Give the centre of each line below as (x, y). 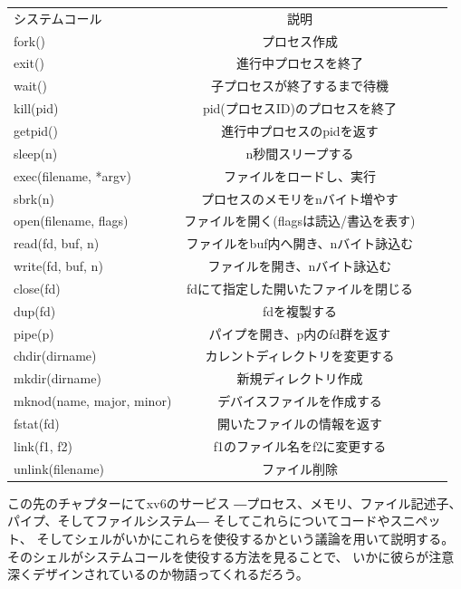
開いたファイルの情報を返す (299, 423)
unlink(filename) (59, 468)
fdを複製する (299, 310)
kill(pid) (36, 108)
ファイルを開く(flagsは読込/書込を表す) (300, 221)
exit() (29, 63)
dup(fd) (35, 310)
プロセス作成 (299, 40)
